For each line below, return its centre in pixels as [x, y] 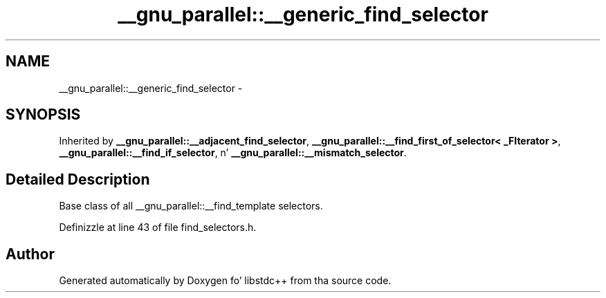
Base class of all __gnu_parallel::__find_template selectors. [191, 206]
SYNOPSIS [43, 115]
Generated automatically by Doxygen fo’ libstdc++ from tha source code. [225, 281]
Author [30, 254]
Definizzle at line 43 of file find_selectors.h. [158, 227]
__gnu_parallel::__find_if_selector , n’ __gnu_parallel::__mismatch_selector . [233, 153]
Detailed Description [78, 179]
